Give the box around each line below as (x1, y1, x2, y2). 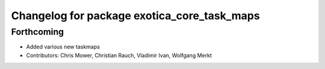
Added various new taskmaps (26, 43, 101, 50)
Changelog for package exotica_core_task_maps (11, 9, 260, 22)
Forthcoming (11, 26, 64, 37)
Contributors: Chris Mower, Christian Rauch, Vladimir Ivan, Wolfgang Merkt (26, 52, 212, 59)
